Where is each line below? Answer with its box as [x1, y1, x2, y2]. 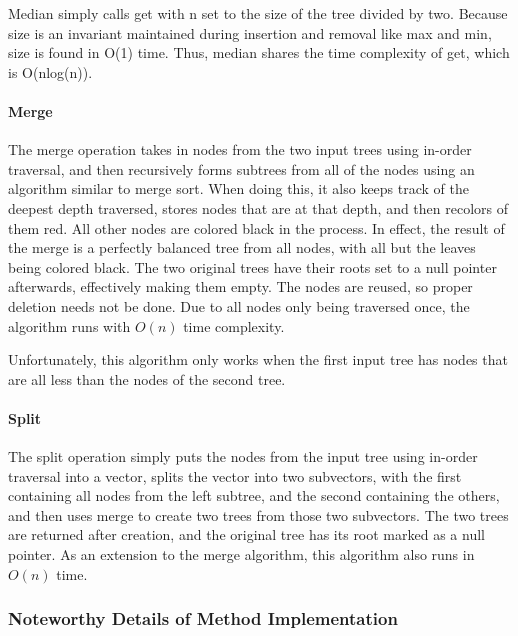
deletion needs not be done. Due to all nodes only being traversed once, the [8, 295, 470, 316]
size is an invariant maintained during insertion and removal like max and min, [8, 22, 492, 43]
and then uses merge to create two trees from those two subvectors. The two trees [8, 504, 509, 525]
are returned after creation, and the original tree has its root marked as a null [8, 524, 485, 545]
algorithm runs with [8, 315, 131, 336]
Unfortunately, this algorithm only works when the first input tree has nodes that [8, 349, 508, 370]
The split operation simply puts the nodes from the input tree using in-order [8, 446, 478, 467]
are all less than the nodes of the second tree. [8, 368, 286, 389]
